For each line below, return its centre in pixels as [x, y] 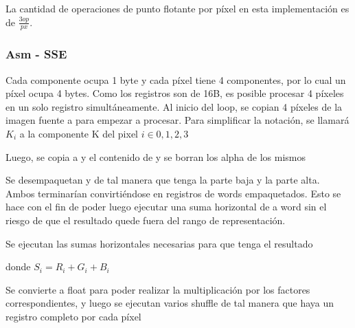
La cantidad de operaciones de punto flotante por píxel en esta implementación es [177, 8]
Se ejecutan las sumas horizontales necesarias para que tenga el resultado [159, 243]
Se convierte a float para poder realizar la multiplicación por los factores [158, 289]
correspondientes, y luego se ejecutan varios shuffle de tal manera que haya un [170, 303]
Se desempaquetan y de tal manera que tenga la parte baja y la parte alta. [163, 180]
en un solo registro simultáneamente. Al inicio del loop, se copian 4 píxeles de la [174, 106]
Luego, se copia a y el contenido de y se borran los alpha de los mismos [156, 156]
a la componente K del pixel [79, 134]
